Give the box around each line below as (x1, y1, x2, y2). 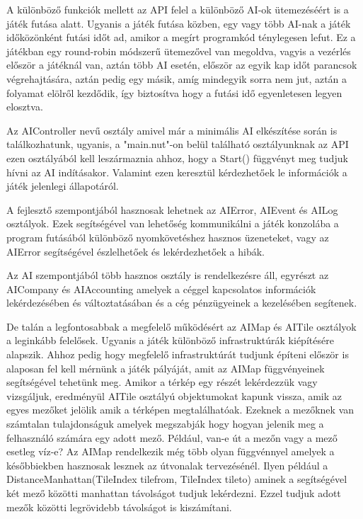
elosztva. (6, 99, 43, 114)
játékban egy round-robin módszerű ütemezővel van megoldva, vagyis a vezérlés (6, 43, 351, 58)
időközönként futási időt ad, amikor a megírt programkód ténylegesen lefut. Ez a (6, 30, 356, 45)
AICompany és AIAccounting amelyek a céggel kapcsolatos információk (6, 281, 316, 296)
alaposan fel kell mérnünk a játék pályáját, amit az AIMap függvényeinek (6, 360, 325, 375)
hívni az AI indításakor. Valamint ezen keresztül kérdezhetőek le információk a (6, 164, 347, 179)
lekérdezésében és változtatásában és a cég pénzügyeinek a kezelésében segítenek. (6, 295, 357, 310)
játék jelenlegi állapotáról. (6, 178, 119, 193)
